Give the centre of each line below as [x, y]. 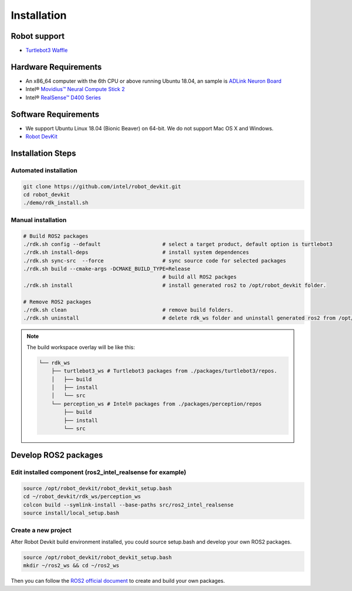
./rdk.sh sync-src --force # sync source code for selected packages [155, 261]
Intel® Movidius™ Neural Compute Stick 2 [75, 89]
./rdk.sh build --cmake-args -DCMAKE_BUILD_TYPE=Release [107, 269]
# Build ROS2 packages [56, 236]
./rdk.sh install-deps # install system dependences [136, 252]
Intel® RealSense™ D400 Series [63, 98]
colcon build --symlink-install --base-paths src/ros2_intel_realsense [128, 505]
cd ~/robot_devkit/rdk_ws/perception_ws [82, 497]
